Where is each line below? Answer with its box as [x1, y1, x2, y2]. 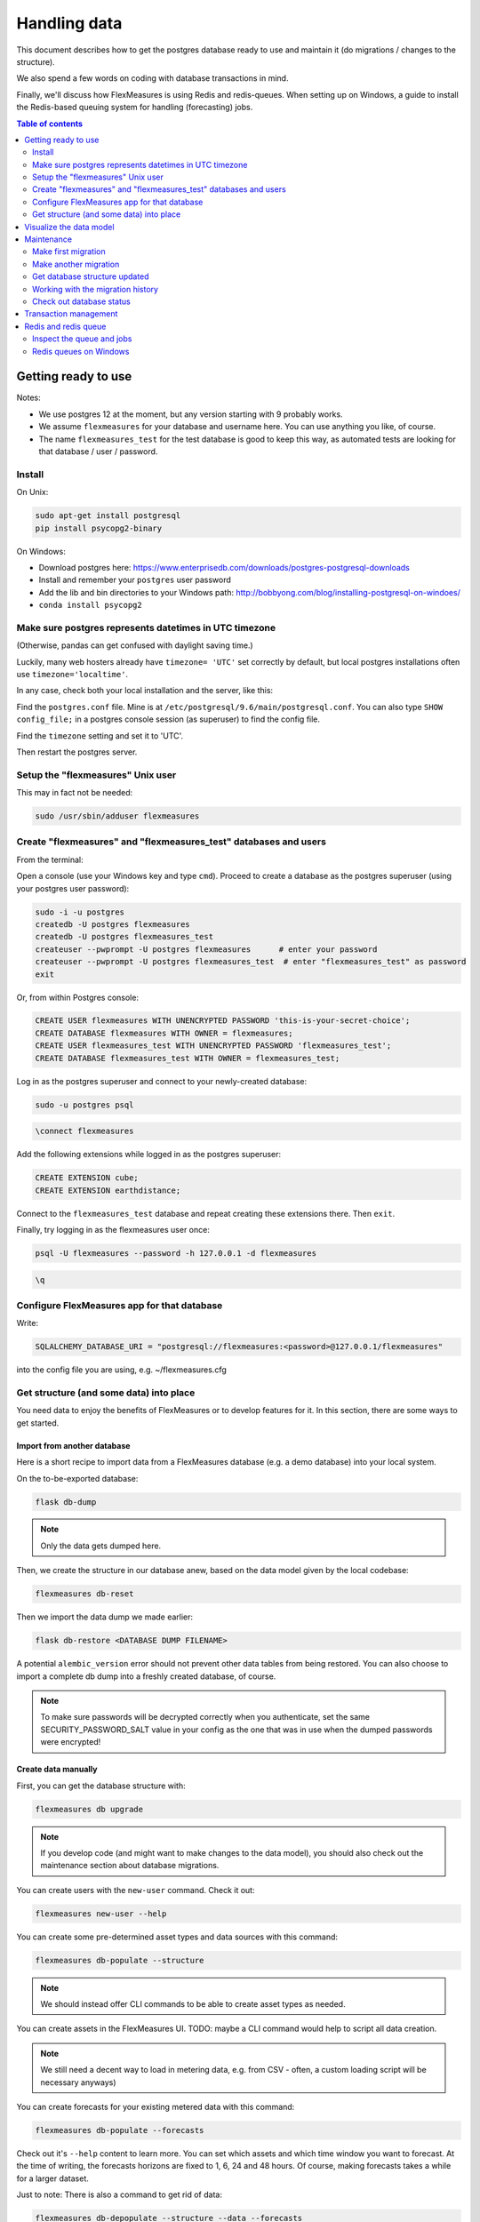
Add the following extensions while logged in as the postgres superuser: [16, 1149, 282, 1160]
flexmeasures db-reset [35, 1589, 134, 1599]
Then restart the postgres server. [16, 747, 138, 757]
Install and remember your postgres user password [38, 574, 231, 586]
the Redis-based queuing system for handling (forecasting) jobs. [16, 102, 253, 113]
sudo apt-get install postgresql [35, 511, 181, 521]
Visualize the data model [24, 221, 115, 232]
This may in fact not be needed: [16, 787, 133, 798]
